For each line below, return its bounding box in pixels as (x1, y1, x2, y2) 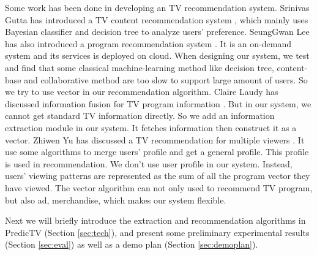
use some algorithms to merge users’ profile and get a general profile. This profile (5, 145, 309, 158)
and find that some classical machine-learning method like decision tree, (5, 61, 274, 74)
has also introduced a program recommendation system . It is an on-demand (5, 37, 291, 50)
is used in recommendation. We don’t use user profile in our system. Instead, (5, 157, 293, 170)
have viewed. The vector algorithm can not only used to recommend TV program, (5, 181, 313, 194)
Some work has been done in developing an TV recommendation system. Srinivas (5, 1, 310, 13)
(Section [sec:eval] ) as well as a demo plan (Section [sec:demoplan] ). (5, 238, 258, 251)
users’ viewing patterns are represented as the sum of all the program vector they (5, 169, 310, 182)
